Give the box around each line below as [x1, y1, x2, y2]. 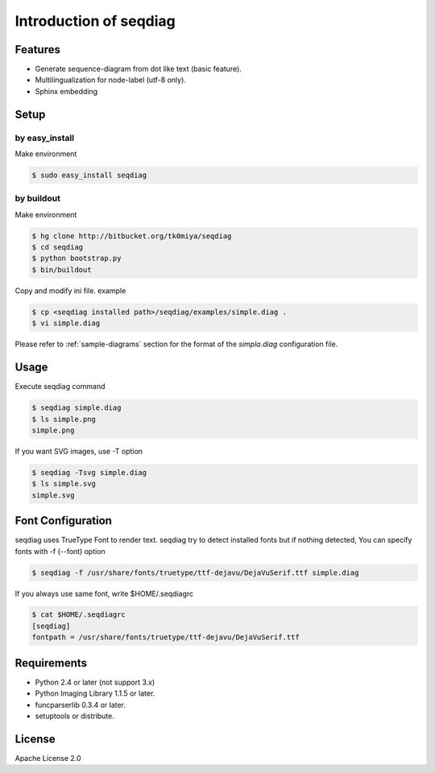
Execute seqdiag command [14, 382, 106, 391]
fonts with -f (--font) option [14, 546, 106, 556]
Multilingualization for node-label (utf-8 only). [35, 75, 187, 85]
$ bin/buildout [31, 265, 92, 274]
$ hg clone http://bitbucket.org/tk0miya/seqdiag [31, 231, 232, 241]
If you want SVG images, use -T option [14, 446, 143, 456]
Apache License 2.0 [14, 753, 81, 763]
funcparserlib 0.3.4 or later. [35, 700, 126, 709]
